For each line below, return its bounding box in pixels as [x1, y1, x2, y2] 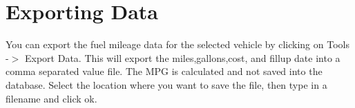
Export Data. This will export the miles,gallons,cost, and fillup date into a [24, 50, 340, 65]
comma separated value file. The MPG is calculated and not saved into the [6, 64, 323, 78]
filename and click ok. [6, 91, 97, 105]
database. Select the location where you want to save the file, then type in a [6, 77, 327, 91]
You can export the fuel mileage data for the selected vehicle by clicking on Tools [6, 37, 349, 52]
